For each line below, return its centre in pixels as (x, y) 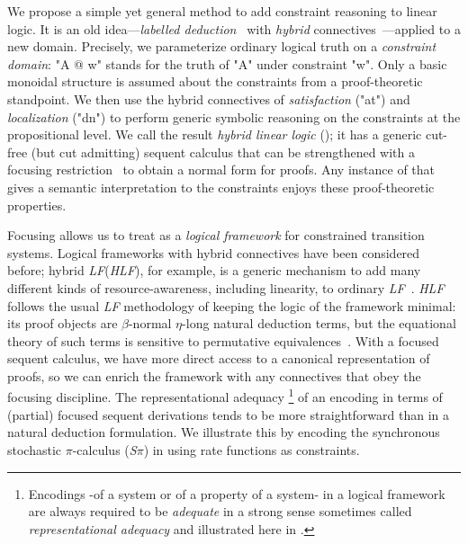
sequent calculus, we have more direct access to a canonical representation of (219, 358)
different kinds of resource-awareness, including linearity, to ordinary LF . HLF (226, 287)
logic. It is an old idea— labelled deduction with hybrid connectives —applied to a (234, 28)
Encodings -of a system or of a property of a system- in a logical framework (237, 493)
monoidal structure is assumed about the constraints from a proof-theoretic (215, 81)
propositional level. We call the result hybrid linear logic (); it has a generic (215, 134)
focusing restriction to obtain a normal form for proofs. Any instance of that (221, 169)
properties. (37, 205)
